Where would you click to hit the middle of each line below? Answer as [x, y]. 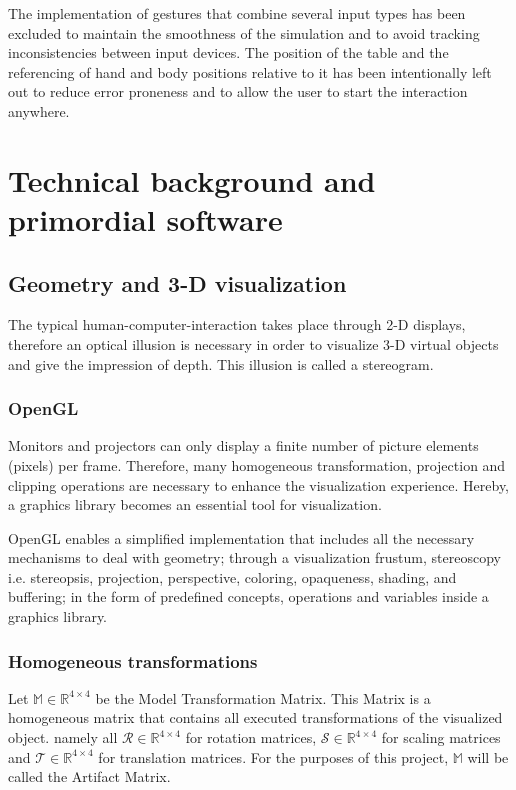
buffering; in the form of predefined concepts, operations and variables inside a [248, 596]
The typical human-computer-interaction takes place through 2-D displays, [237, 324]
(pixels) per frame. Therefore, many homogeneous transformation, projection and [257, 464]
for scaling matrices [441, 737]
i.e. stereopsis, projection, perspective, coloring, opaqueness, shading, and [232, 576]
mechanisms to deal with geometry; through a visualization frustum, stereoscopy [254, 557]
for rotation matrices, [251, 737]
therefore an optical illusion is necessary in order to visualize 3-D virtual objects [253, 343]
